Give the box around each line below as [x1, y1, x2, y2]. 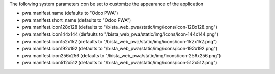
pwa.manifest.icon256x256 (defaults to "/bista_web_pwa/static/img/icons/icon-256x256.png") [22, 52, 221, 58]
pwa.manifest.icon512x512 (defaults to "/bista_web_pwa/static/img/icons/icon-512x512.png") [22, 60, 217, 66]
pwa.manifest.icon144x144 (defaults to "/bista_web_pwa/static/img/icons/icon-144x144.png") [22, 31, 219, 38]
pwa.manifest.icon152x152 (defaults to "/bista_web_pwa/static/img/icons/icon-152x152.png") [22, 38, 217, 44]
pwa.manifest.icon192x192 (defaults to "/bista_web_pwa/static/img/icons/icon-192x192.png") [22, 46, 218, 52]
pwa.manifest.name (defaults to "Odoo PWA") [22, 10, 118, 16]
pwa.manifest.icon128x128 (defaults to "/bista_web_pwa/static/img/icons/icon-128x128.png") [22, 24, 217, 30]
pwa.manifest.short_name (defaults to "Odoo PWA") [22, 17, 131, 23]
